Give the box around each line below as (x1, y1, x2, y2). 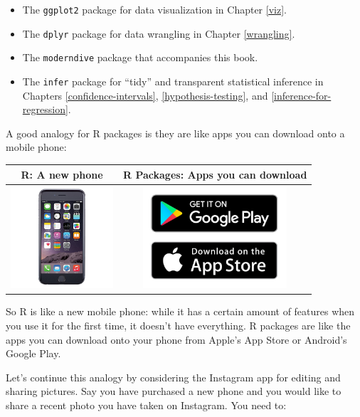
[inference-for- (271, 88, 332, 102)
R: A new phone (21, 167, 103, 181)
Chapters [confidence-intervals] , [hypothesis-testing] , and (22, 88, 268, 102)
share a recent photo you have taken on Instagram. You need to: (6, 398, 287, 412)
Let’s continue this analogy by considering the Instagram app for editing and (6, 369, 341, 384)
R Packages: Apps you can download (123, 167, 307, 181)
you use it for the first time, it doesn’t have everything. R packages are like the (6, 318, 351, 333)
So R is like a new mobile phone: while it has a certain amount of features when (6, 304, 355, 319)
